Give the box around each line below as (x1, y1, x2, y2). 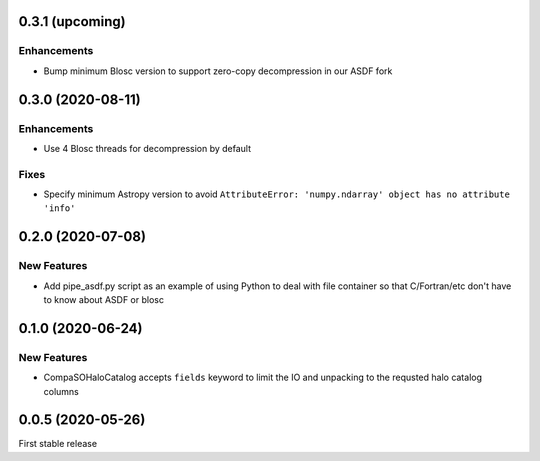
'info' (43, 203, 76, 214)
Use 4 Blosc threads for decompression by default (43, 142, 252, 154)
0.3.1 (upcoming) (18, 13, 126, 30)
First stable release (18, 438, 98, 450)
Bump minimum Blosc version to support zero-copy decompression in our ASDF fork (43, 65, 393, 77)
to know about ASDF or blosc (43, 294, 165, 305)
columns (43, 385, 79, 397)
